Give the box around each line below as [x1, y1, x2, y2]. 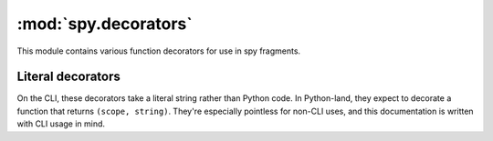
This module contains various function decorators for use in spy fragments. [16, 45, 301, 56]
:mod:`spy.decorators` [16, 14, 193, 34]
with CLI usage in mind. [16, 118, 105, 129]
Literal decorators [16, 69, 121, 85]
